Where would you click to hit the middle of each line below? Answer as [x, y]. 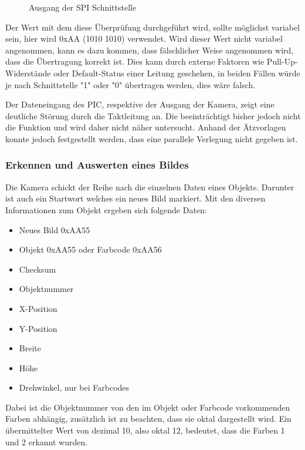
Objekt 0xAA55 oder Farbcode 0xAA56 [90, 249]
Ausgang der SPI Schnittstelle [83, 7]
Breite [30, 348]
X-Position [38, 308]
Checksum [38, 269]
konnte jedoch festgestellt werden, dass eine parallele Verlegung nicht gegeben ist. [152, 138]
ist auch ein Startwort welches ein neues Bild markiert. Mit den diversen [135, 198]
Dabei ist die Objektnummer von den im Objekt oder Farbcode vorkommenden [148, 407]
